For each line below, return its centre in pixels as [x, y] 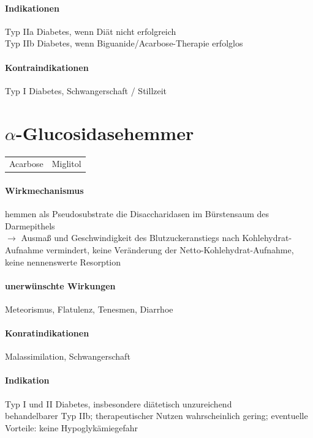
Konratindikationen [47, 333]
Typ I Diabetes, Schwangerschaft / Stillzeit [86, 90]
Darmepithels [30, 225]
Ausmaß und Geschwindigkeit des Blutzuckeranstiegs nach [130, 238]
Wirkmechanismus [44, 190]
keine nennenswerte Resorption [63, 262]
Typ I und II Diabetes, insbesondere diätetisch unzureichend [119, 403]
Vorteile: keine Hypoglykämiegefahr [72, 427]
